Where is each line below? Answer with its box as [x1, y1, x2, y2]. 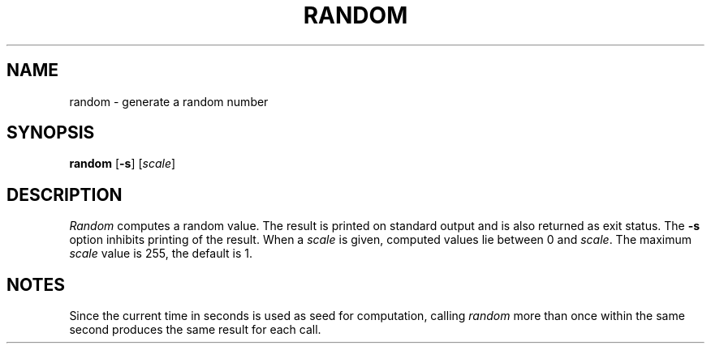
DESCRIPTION [6, 184, 123, 205]
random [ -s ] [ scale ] [69, 156, 176, 171]
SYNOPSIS [6, 122, 95, 143]
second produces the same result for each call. [69, 322, 321, 337]
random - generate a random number [69, 94, 269, 109]
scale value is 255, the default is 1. [69, 246, 253, 261]
